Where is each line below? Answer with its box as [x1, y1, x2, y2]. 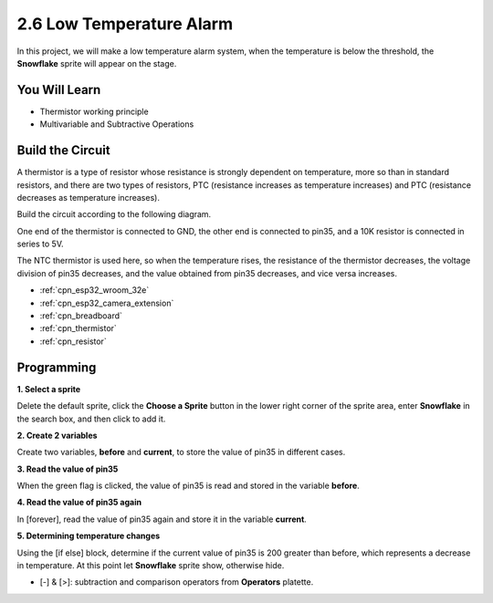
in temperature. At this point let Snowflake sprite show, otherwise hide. [16, 560, 285, 571]
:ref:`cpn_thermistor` [39, 323, 118, 334]
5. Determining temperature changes [16, 530, 161, 542]
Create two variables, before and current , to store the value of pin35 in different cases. [16, 447, 346, 458]
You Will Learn [16, 82, 101, 98]
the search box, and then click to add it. [16, 413, 166, 424]
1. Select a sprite [16, 383, 81, 394]
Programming [16, 359, 97, 375]
